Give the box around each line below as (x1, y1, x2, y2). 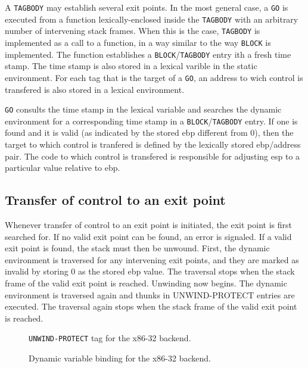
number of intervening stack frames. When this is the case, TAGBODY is (5, 24, 260, 37)
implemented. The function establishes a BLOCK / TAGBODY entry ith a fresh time (5, 48, 291, 60)
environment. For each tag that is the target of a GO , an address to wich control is (5, 71, 303, 83)
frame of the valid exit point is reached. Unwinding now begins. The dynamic (5, 276, 287, 289)
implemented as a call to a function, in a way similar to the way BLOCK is (5, 36, 271, 48)
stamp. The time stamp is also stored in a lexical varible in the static (5, 60, 257, 72)
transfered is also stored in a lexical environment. (5, 83, 185, 95)
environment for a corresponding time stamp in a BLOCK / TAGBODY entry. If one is (5, 114, 298, 127)
